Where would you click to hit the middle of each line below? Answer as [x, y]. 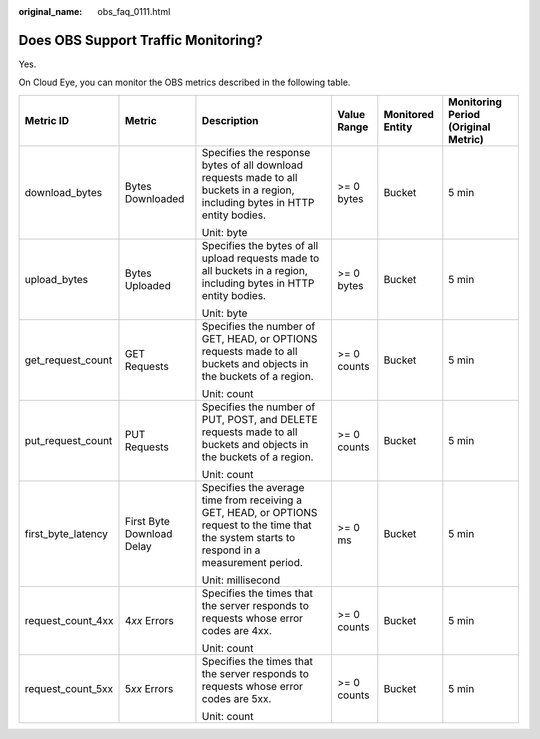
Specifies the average [253, 487]
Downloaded [154, 198]
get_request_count [68, 360]
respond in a [231, 550]
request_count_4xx [69, 620]
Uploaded [148, 285]
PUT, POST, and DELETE [260, 419]
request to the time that [256, 525]
